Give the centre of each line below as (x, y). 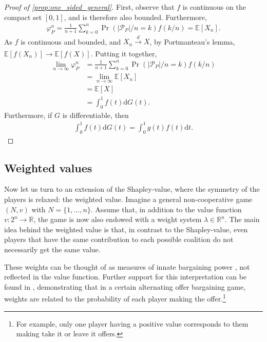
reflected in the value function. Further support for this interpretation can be (126, 277)
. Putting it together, (124, 53)
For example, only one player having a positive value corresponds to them (132, 323)
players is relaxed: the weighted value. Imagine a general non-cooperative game (128, 199)
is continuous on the (214, 7)
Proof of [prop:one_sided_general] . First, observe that (89, 7)
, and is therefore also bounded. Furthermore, (135, 17)
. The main (242, 219)
